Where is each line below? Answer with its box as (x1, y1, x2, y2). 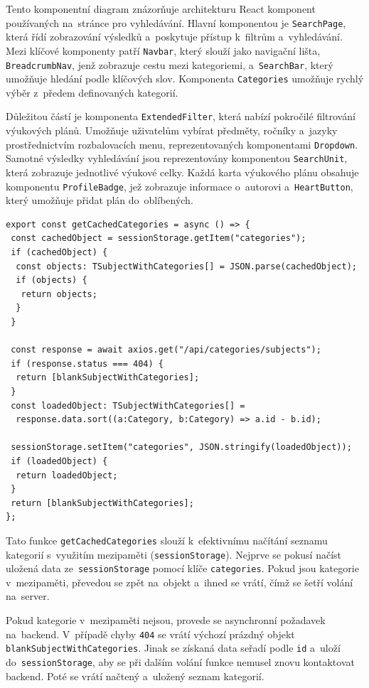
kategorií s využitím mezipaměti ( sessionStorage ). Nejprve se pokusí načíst (6, 547, 341, 561)
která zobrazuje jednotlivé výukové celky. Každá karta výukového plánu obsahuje (6, 164, 359, 179)
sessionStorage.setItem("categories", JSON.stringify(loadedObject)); (11, 442, 352, 453)
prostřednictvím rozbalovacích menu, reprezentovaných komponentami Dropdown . (6, 136, 358, 151)
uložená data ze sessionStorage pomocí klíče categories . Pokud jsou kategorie (6, 561, 359, 576)
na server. (6, 588, 50, 603)
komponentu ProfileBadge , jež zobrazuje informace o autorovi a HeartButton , (6, 178, 353, 193)
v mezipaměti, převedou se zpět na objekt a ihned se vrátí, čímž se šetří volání (6, 574, 353, 589)
